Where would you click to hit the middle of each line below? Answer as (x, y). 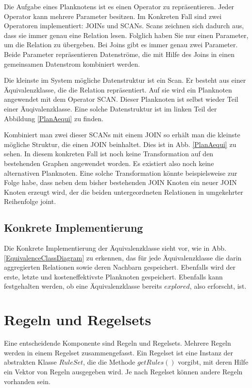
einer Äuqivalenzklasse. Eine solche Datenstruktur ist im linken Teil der (110, 108)
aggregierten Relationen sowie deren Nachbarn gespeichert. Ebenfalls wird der (120, 267)
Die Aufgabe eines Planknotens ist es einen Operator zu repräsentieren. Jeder (119, 6)
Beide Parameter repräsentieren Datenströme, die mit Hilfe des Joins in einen (119, 54)
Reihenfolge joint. (30, 201)
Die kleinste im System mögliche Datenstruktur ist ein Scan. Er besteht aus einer (125, 80)
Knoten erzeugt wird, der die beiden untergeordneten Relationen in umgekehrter (124, 192)
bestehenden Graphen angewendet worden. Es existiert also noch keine (109, 163)
